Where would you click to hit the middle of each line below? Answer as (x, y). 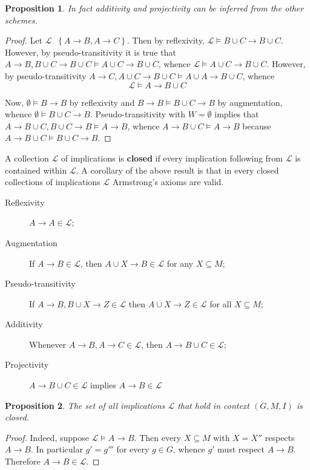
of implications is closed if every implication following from (172, 158)
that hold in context (213, 405)
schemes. (21, 20)
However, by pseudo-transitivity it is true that (91, 52)
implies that (237, 114)
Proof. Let (24, 40)
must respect (241, 449)
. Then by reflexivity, (166, 40)
